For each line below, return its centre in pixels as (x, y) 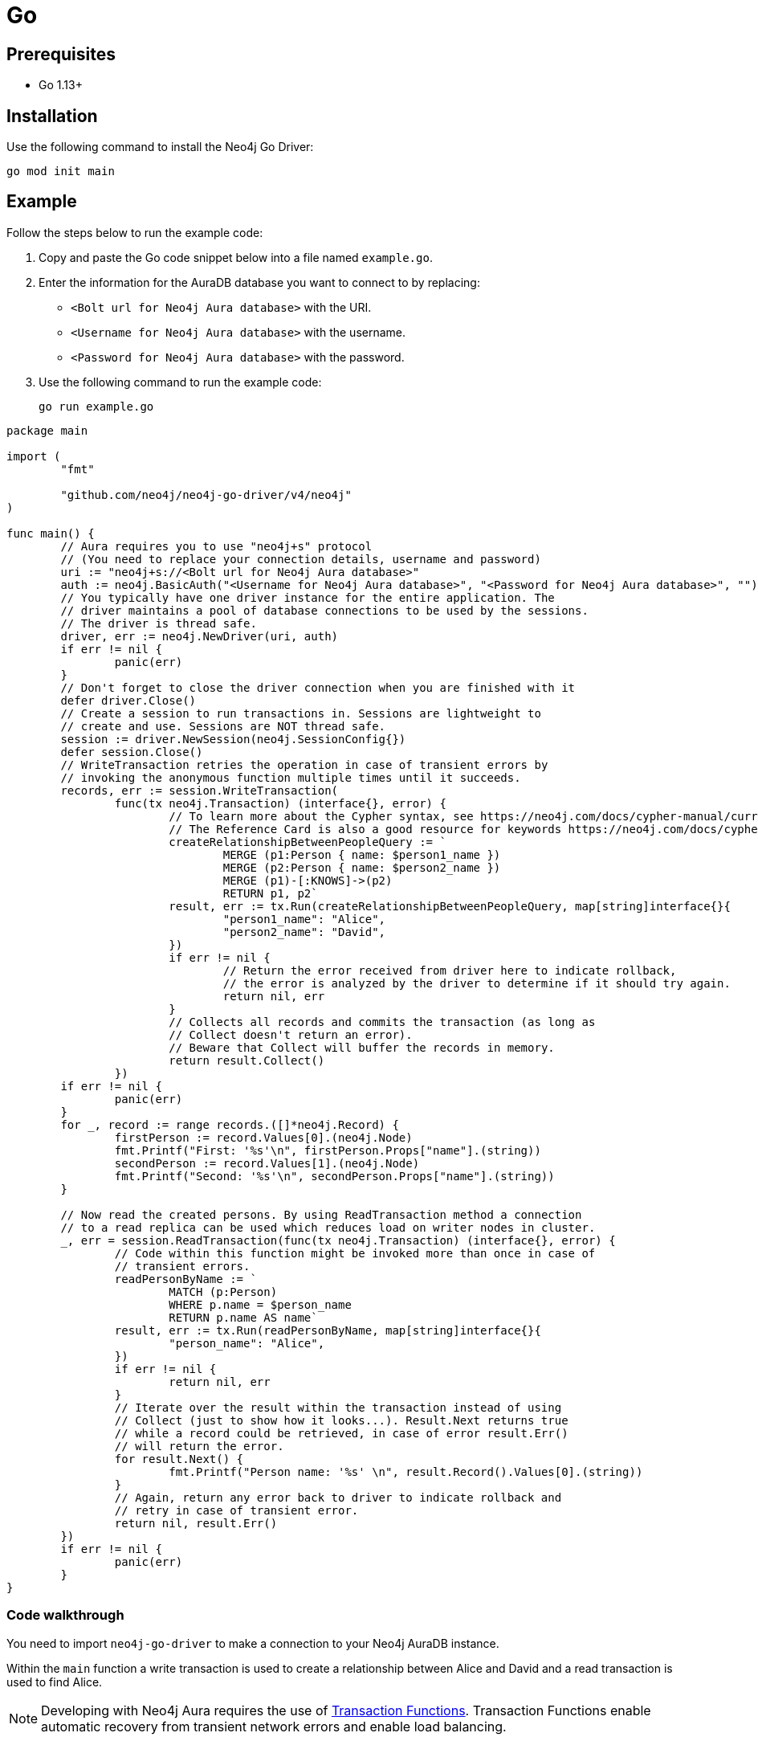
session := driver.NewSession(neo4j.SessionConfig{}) (233, 739)
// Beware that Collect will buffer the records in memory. (362, 1047)
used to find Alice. (55, 1682)
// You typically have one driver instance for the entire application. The (308, 597)
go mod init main (61, 172)
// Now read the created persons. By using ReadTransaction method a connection (321, 1214)
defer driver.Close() (128, 700)
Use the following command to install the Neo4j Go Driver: (160, 147)
